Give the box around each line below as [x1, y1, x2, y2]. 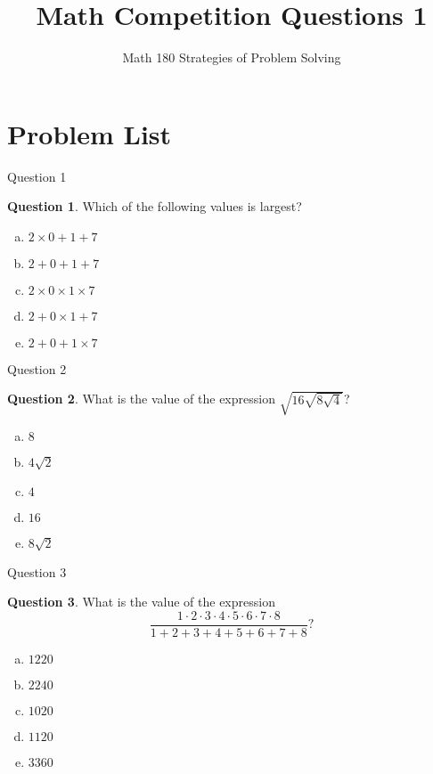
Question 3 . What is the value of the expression [7, 592, 275, 611]
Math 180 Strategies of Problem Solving [122, 48, 341, 67]
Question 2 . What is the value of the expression [7, 389, 275, 408]
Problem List [7, 115, 172, 151]
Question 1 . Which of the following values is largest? [7, 197, 302, 216]
